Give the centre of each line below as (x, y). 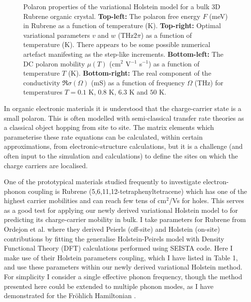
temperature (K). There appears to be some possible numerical (117, 44)
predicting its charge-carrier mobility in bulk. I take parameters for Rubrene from (125, 219)
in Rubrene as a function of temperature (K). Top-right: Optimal (122, 25)
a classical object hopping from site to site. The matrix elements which (109, 127)
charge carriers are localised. (46, 165)
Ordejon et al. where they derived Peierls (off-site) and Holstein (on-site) (112, 229)
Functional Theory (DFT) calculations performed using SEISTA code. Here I (118, 248)
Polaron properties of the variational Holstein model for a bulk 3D (122, 6)
